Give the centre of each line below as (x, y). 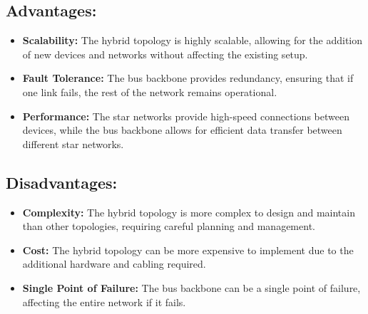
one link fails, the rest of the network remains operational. (150, 91)
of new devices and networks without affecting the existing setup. (165, 54)
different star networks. (73, 143)
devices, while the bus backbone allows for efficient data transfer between (182, 130)
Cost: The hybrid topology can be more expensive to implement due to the (188, 250)
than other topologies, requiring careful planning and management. (169, 226)
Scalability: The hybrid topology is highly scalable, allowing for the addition (193, 40)
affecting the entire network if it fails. (104, 302)
